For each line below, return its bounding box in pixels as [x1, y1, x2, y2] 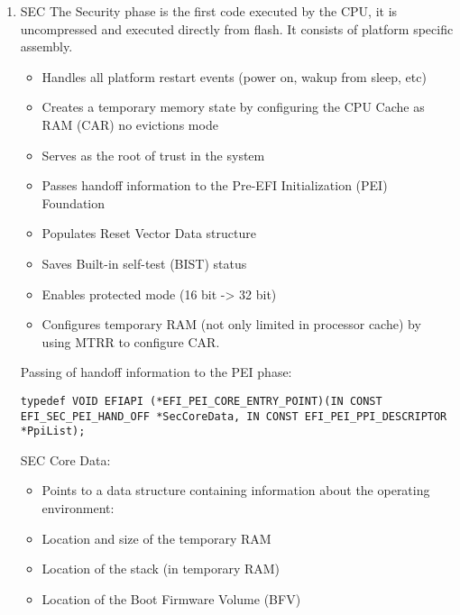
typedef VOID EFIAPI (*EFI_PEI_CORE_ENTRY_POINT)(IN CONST [20, 394, 382, 408]
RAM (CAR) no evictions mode [41, 115, 218, 133]
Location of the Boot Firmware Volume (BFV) [41, 589, 301, 608]
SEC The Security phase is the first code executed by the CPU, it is [20, 2, 398, 20]
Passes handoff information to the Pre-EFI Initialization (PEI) [41, 176, 388, 195]
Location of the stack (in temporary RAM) [41, 559, 281, 578]
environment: [41, 499, 115, 518]
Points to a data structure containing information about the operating [41, 481, 430, 500]
